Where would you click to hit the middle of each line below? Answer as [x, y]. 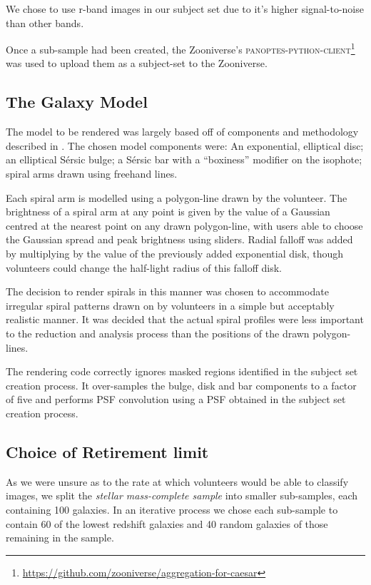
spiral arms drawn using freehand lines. [92, 174]
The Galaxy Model [77, 102]
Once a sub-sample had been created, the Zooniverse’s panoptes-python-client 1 [181, 48]
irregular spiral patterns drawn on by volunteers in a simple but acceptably [170, 305]
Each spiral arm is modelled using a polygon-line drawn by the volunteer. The [177, 197]
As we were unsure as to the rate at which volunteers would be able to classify [177, 481]
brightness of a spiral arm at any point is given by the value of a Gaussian [168, 212]
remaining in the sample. [60, 538]
